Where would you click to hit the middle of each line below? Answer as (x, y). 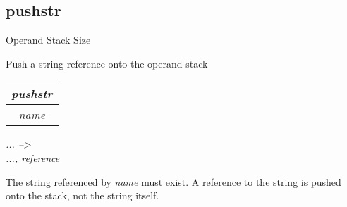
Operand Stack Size (48, 40)
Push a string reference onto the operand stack (107, 63)
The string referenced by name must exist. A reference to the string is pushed (173, 181)
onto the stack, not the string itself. (83, 195)
